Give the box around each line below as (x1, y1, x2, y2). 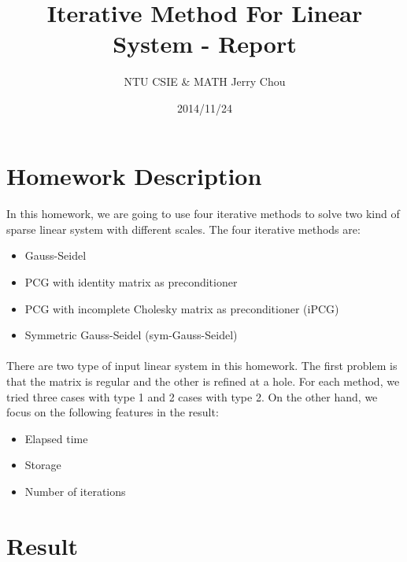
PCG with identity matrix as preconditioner (24, 274, 238, 290)
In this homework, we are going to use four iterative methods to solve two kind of (6, 205, 400, 222)
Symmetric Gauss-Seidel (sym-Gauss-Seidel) (24, 327, 238, 343)
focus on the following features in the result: (6, 404, 219, 420)
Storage (24, 457, 61, 473)
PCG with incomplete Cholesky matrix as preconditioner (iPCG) (24, 300, 339, 316)
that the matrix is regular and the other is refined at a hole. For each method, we (6, 373, 400, 390)
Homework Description (6, 159, 262, 191)
